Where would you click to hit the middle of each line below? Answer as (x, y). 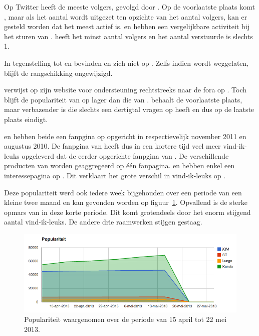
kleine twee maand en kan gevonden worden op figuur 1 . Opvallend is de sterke (126, 202)
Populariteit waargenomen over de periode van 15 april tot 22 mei (125, 319)
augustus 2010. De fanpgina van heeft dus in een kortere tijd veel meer (112, 146)
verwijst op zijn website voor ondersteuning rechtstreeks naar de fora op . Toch (125, 90)
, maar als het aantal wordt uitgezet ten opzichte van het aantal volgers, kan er (126, 16)
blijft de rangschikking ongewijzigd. (58, 73)
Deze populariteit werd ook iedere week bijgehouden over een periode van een (123, 192)
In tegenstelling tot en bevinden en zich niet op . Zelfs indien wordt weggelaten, (126, 63)
